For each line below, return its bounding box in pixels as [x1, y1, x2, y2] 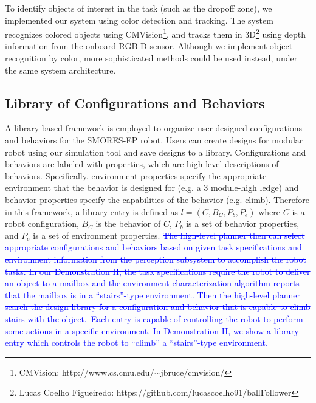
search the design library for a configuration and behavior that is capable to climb [5, 300, 311, 313]
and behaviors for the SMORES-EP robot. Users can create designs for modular [5, 134, 303, 146]
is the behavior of [95, 217, 161, 230]
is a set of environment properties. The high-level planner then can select [33, 229, 305, 241]
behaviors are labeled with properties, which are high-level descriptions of [5, 157, 279, 170]
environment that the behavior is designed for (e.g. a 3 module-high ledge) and [5, 181, 299, 194]
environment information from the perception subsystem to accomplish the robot [5, 252, 306, 265]
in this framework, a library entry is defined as [5, 205, 179, 218]
